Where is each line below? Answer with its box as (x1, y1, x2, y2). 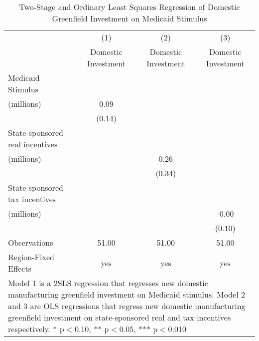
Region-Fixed (8, 251, 54, 263)
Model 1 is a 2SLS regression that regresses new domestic (8, 277, 208, 289)
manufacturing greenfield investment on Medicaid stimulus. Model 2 (8, 289, 245, 300)
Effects (8, 263, 31, 274)
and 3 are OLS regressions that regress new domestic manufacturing (8, 300, 246, 312)
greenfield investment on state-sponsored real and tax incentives (8, 312, 231, 323)
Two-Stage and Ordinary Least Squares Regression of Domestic (19, 1, 240, 12)
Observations (8, 237, 53, 248)
